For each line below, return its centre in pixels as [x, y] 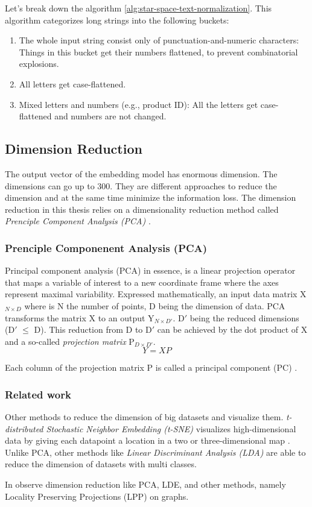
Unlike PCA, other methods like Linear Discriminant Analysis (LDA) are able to [155, 452]
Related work [38, 394]
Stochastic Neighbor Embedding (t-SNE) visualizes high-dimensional [171, 428]
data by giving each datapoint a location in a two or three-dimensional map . [148, 440]
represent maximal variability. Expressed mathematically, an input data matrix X [156, 294]
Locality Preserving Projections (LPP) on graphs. [97, 496]
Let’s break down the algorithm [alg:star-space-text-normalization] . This [138, 8]
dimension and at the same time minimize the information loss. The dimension [151, 197]
